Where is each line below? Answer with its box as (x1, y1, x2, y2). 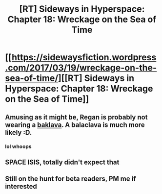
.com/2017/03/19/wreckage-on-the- (5, 62, 157, 73)
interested (5, 182, 38, 191)
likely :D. (5, 128, 32, 137)
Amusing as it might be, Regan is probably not (5, 113, 148, 121)
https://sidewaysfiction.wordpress (11, 52, 157, 63)
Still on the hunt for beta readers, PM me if (5, 175, 136, 183)
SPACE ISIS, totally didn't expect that (5, 158, 120, 166)
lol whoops (5, 143, 32, 150)
